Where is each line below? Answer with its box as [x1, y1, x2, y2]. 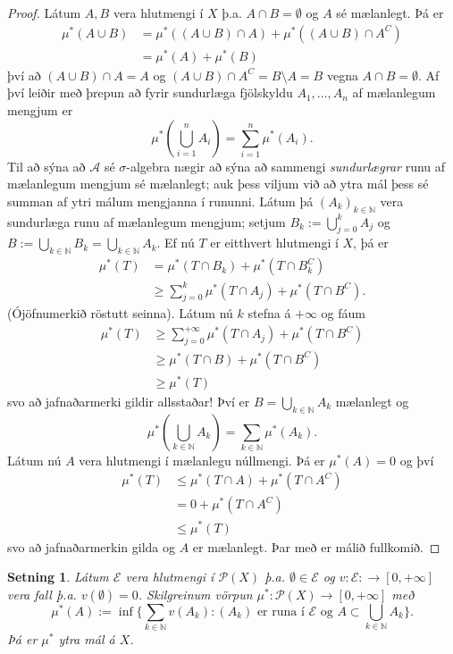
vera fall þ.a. [7, 584, 77, 603]
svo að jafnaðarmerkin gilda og [7, 537, 176, 556]
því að [7, 65, 41, 84]
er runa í [256, 605, 305, 618]
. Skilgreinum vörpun [138, 584, 253, 603]
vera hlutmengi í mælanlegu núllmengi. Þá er [79, 450, 325, 469]
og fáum [321, 304, 366, 323]
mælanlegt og [335, 392, 409, 411]
